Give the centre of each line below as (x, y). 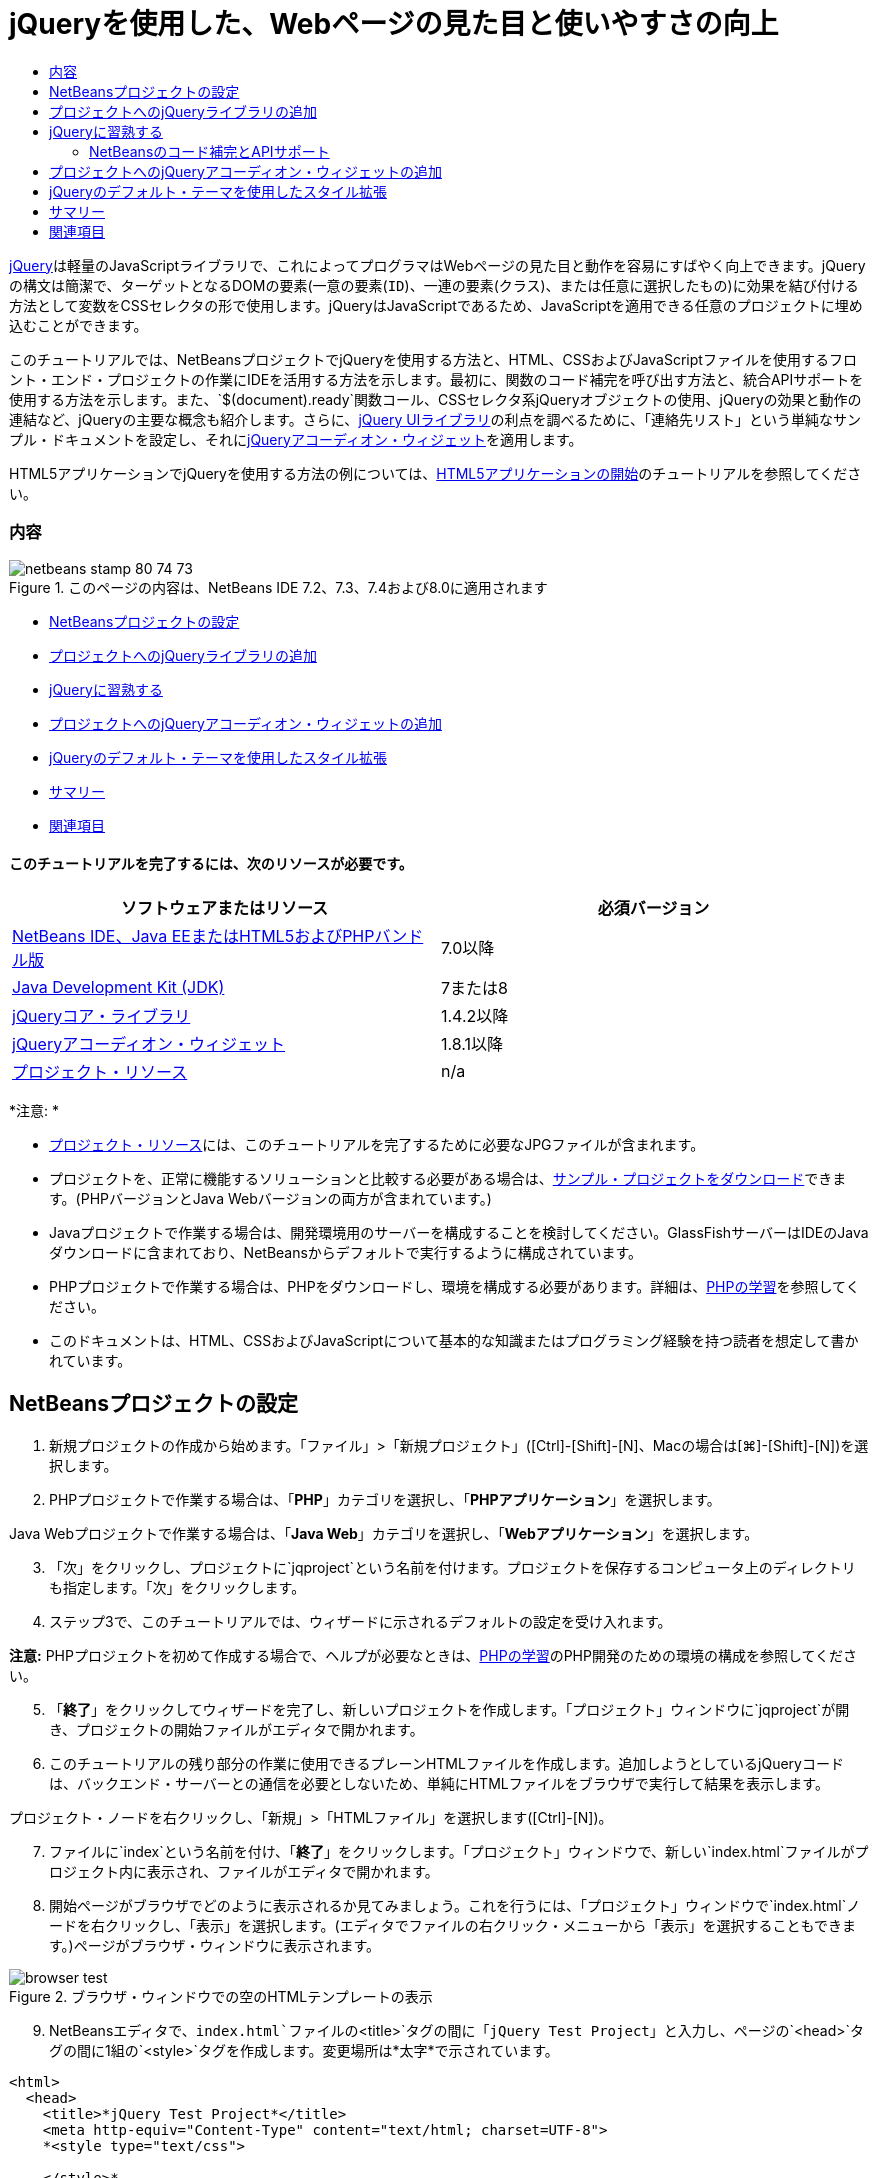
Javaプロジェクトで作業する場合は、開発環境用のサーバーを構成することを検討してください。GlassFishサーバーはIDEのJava (459, 1232)
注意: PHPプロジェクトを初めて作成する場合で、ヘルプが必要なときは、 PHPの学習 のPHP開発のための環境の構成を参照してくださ (433, 1655)
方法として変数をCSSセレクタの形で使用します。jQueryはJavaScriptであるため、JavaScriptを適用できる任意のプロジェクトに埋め (436, 305)
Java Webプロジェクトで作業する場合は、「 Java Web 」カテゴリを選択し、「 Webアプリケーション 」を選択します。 (384, 1533)
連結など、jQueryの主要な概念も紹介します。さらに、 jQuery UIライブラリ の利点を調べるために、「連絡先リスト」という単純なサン (435, 419)
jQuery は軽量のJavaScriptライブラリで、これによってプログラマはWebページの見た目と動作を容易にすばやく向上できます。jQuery (437, 265)
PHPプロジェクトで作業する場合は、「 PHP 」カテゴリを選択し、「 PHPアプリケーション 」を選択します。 (385, 1499)
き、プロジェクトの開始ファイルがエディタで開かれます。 (236, 1729)
